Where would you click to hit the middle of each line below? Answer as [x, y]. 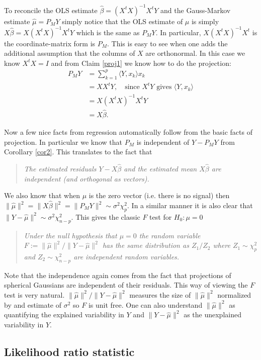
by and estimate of [33, 304]
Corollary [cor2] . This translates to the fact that [78, 152]
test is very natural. [34, 294]
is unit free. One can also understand [145, 304]
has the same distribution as [146, 245]
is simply [205, 21]
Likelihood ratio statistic [69, 351]
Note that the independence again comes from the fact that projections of [118, 275]
